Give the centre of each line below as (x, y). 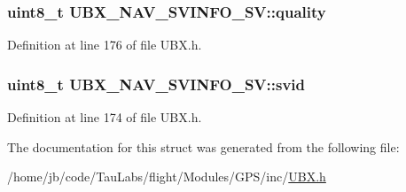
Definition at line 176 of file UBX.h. (105, 45)
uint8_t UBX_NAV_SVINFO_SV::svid (156, 84)
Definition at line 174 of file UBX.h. (105, 117)
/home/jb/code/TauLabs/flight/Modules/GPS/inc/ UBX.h (167, 177)
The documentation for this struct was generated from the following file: (203, 146)
